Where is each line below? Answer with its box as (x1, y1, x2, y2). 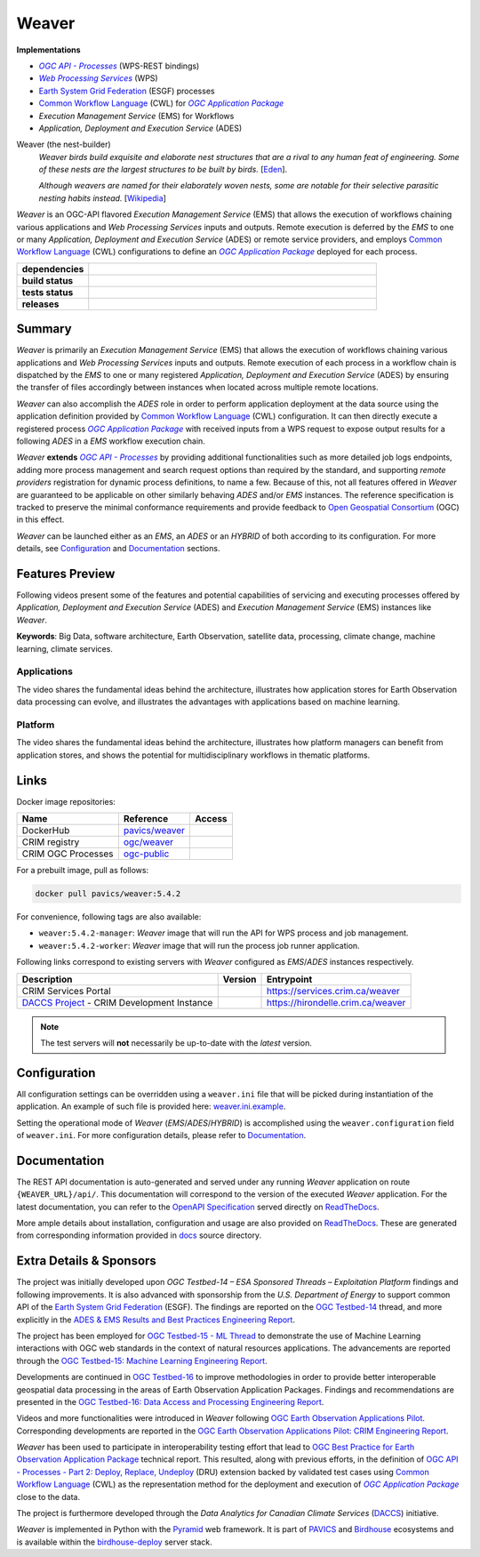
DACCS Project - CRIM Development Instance (21, 996, 213, 1008)
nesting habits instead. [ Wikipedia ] (38, 192, 166, 204)
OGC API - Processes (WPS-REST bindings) (38, 60, 200, 71)
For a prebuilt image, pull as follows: (16, 865, 149, 875)
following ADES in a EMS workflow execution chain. (16, 436, 206, 446)
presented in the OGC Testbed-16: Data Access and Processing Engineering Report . (16, 1396, 324, 1407)
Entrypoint (266, 973, 313, 985)
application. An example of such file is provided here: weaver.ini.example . (16, 1101, 286, 1112)
